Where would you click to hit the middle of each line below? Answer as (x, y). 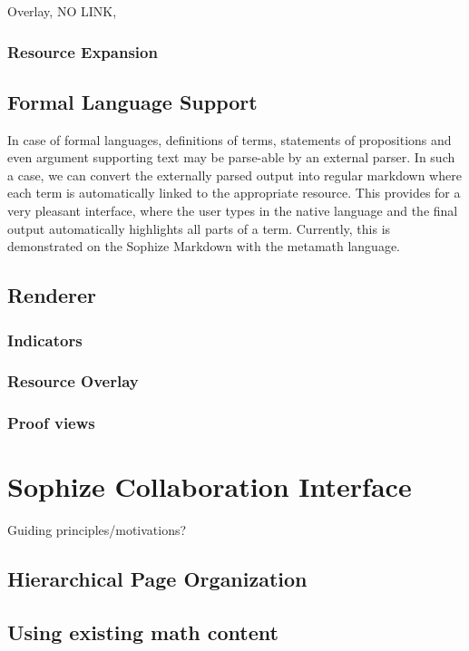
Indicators (45, 340)
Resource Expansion (83, 51)
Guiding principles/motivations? (97, 530)
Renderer (52, 295)
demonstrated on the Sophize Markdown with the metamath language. (204, 246)
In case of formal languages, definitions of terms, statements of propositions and (230, 139)
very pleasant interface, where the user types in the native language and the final (233, 211)
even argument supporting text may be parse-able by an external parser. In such (231, 157)
